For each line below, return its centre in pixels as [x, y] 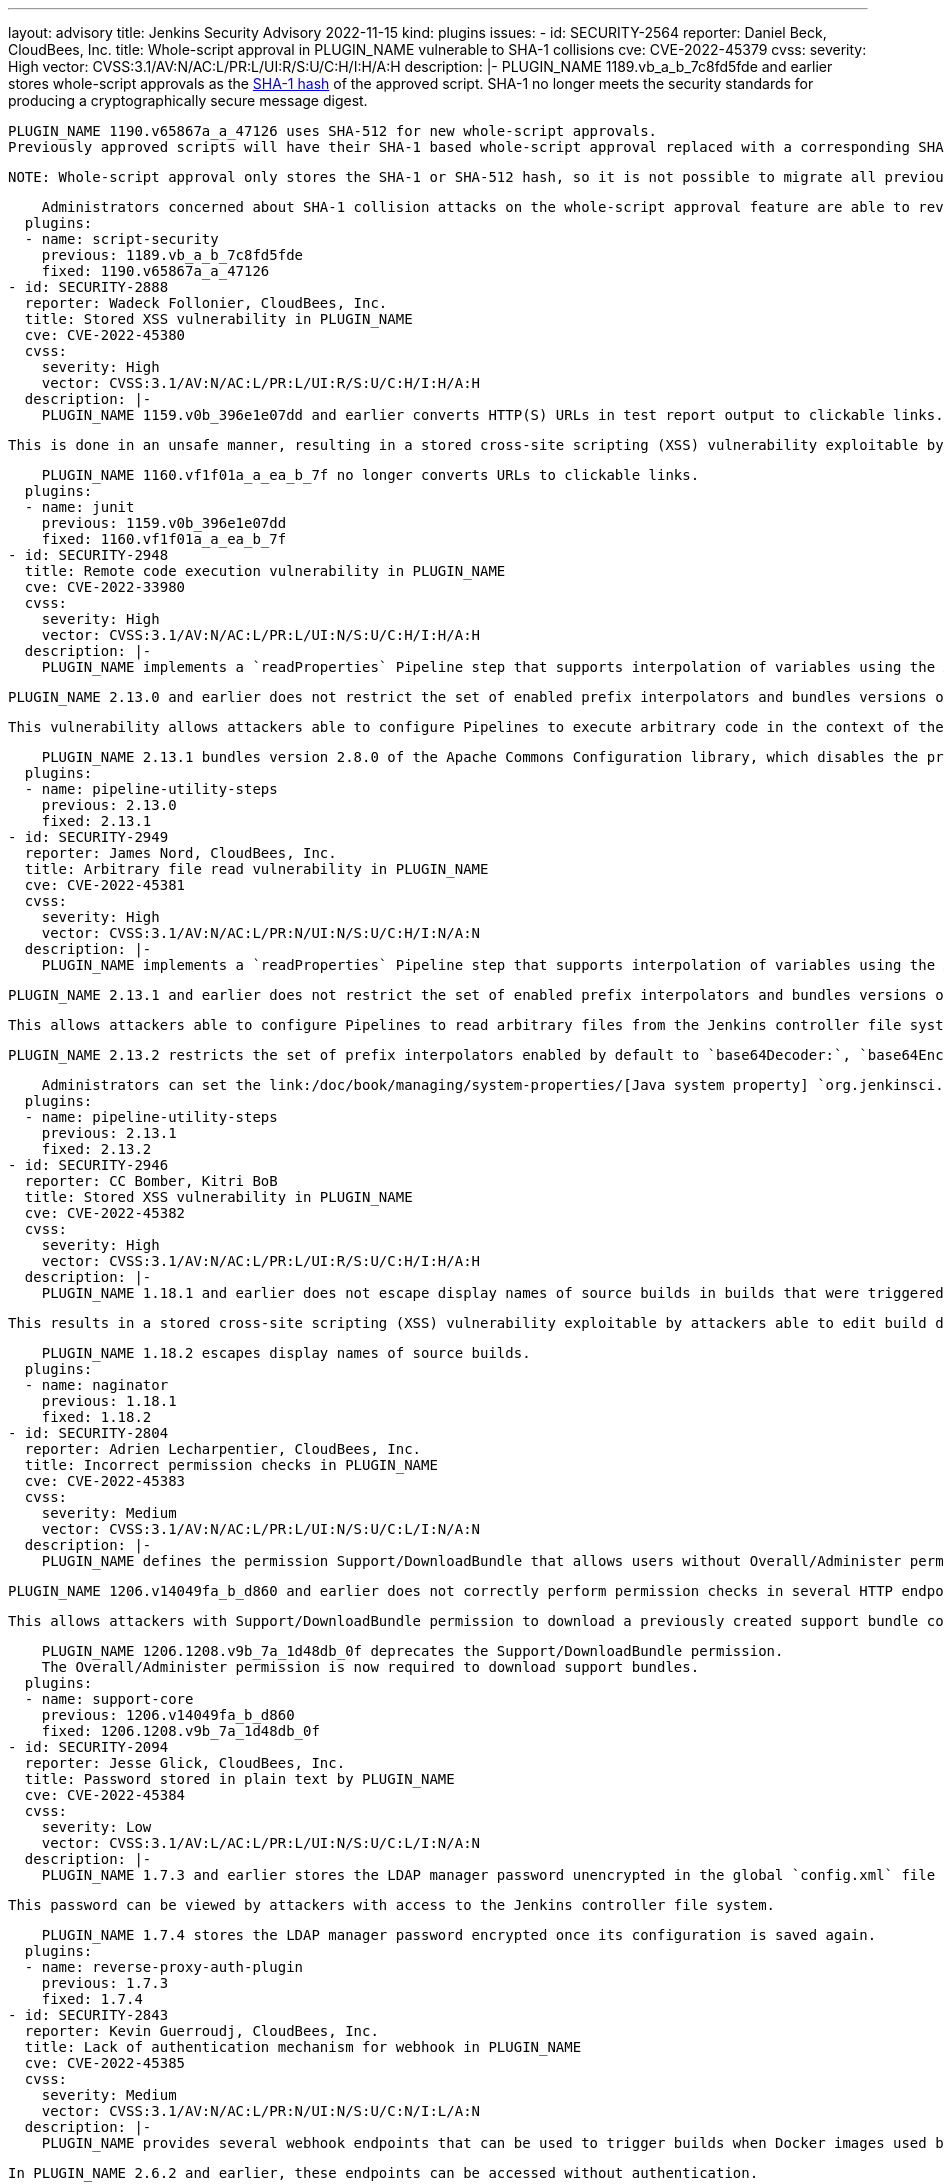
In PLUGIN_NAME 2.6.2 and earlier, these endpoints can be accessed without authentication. [383, 2173]
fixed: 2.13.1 [96, 821]
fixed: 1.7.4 [92, 1999]
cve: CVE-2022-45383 [105, 1481]
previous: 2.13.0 [109, 805]
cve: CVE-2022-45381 [105, 885]
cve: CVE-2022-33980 [105, 587]
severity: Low [96, 1827]
